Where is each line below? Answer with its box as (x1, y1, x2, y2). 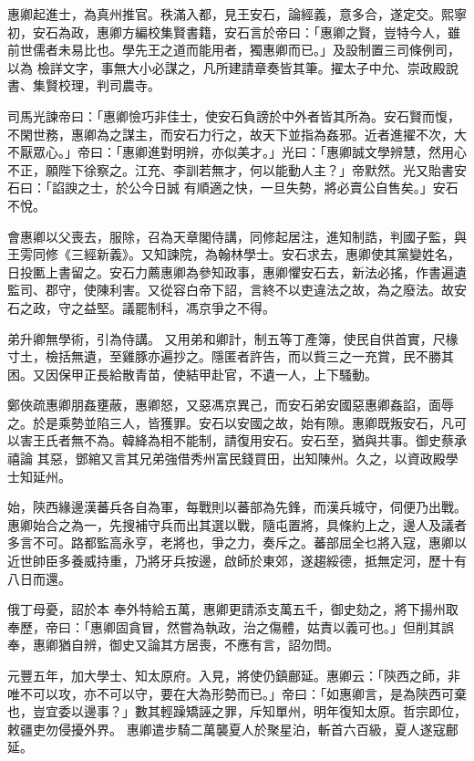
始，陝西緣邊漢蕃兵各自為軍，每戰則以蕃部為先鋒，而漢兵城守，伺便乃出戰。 (7, 497, 467, 516)
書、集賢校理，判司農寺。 (7, 76, 160, 95)
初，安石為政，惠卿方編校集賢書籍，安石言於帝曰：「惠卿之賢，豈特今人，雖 (7, 22, 460, 41)
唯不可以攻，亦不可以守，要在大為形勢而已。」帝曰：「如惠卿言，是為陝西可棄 (7, 683, 467, 703)
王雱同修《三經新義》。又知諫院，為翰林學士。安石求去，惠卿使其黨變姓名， (7, 245, 460, 264)
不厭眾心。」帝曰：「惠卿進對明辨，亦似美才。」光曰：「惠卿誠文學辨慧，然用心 (7, 142, 467, 162)
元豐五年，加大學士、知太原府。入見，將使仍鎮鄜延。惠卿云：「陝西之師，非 (7, 666, 460, 684)
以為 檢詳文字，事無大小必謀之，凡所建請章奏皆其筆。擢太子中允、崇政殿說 (7, 57, 459, 77)
